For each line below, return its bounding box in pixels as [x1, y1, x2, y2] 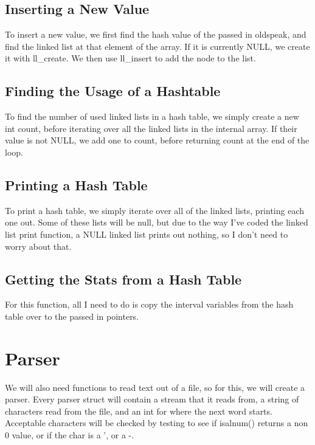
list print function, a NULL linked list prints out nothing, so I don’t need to [5, 227, 288, 240]
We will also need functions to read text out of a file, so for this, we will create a [5, 381, 305, 393]
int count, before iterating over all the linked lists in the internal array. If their [5, 122, 297, 134]
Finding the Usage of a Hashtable [5, 81, 221, 100]
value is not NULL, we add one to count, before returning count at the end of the [5, 134, 310, 147]
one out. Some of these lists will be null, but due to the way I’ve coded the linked [5, 216, 308, 229]
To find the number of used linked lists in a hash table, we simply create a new [5, 110, 299, 123]
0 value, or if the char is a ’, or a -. [5, 429, 134, 441]
